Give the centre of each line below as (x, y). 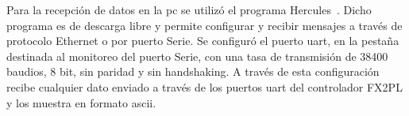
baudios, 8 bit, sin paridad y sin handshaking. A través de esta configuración (193, 71)
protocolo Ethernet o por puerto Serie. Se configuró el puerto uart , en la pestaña (203, 41)
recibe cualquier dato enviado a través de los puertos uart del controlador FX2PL (204, 86)
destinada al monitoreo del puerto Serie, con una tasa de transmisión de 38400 (197, 56)
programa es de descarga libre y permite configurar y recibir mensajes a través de (204, 25)
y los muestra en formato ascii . (81, 102)
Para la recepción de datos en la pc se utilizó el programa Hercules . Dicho (189, 9)
